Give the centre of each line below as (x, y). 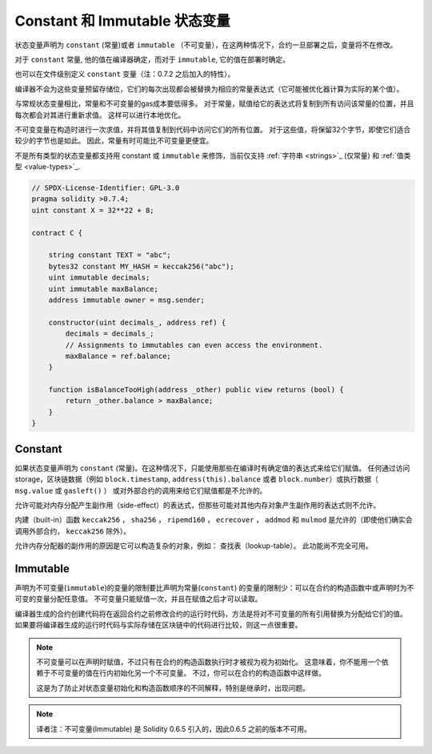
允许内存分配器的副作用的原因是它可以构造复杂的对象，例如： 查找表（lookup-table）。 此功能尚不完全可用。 (194, 546)
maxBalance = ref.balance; (118, 356)
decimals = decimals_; (110, 334)
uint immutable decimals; (99, 278)
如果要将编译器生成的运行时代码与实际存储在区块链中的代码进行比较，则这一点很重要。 (158, 625)
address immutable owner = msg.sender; (127, 300)
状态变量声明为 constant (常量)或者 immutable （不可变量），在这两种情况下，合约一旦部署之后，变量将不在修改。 (206, 45)
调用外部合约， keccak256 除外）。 (73, 531)
